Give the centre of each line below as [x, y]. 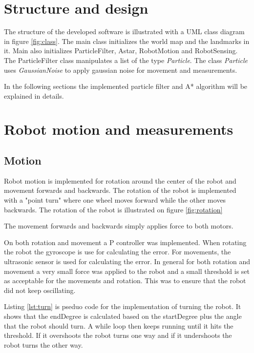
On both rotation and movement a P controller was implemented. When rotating [125, 242]
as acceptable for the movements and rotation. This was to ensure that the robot [125, 280]
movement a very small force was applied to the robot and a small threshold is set [127, 271]
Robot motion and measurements [119, 129]
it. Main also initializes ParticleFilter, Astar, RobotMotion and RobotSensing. [121, 51]
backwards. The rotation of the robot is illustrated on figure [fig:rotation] [113, 209]
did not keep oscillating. [40, 290]
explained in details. [34, 95]
